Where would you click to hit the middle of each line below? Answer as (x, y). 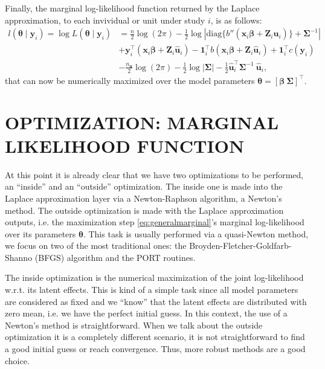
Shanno (19, 257)
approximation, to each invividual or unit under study (105, 20)
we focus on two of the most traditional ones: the (96, 245)
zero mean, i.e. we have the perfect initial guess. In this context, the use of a (146, 313)
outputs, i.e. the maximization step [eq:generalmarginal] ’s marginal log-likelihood (155, 222)
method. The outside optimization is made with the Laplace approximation (144, 210)
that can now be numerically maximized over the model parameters (130, 80)
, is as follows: (236, 20)
